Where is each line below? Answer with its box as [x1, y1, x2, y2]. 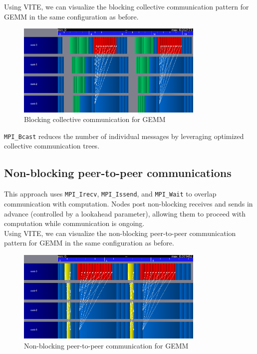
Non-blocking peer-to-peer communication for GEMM [24, 340, 189, 350]
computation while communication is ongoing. [4, 218, 145, 228]
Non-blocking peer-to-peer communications [4, 165, 232, 180]
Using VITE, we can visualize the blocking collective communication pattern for [4, 1, 249, 11]
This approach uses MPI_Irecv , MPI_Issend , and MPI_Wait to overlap [4, 188, 217, 199]
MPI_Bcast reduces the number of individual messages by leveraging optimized [4, 130, 244, 141]
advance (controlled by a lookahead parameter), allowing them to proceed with [4, 208, 246, 218]
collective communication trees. [4, 140, 100, 151]
